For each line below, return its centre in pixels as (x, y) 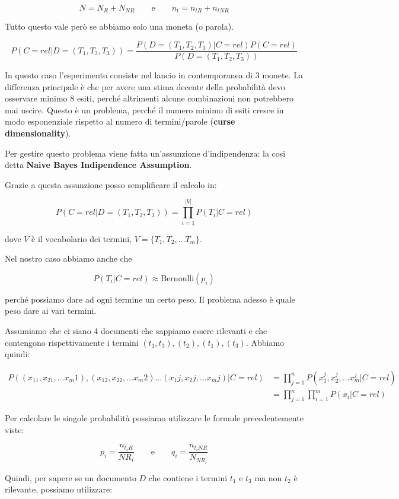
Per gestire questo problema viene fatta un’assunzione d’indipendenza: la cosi (145, 153)
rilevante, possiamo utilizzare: (59, 489)
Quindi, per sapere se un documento (71, 477)
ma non (268, 477)
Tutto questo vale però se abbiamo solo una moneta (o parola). (119, 26)
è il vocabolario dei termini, (82, 238)
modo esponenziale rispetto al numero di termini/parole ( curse (120, 121)
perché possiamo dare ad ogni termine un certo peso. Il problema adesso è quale (150, 299)
